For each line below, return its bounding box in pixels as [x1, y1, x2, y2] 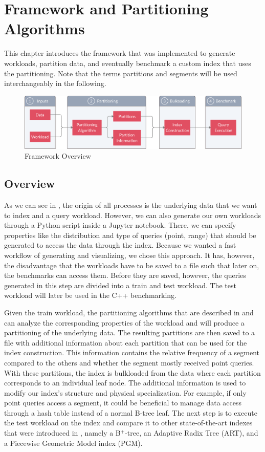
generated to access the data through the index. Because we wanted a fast [4, 240, 236, 250]
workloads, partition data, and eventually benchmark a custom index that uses [4, 57, 251, 68]
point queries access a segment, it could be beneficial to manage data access [4, 397, 241, 408]
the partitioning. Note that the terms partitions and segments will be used [4, 68, 237, 78]
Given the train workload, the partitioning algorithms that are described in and [4, 307, 254, 317]
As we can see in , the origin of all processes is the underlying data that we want [4, 200, 257, 210]
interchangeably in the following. [4, 78, 106, 89]
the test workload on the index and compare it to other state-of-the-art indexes [4, 417, 253, 428]
